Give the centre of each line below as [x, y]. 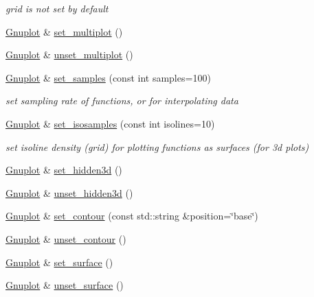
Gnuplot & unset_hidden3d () [69, 192]
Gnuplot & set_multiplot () [64, 31]
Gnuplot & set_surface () [59, 262]
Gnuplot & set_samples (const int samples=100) [108, 77]
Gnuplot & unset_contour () [66, 238]
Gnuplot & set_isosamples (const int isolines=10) [110, 123]
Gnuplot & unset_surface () [65, 285]
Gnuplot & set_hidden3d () [64, 170]
